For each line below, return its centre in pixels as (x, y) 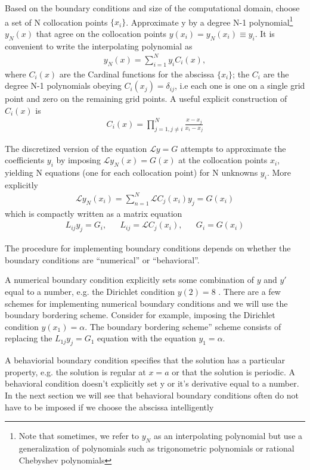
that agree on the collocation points (101, 33)
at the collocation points (223, 160)
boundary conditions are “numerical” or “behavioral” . (102, 259)
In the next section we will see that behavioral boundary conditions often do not (152, 395)
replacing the (29, 338)
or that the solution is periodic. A (233, 371)
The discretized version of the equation (76, 148)
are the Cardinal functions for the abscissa (137, 74)
